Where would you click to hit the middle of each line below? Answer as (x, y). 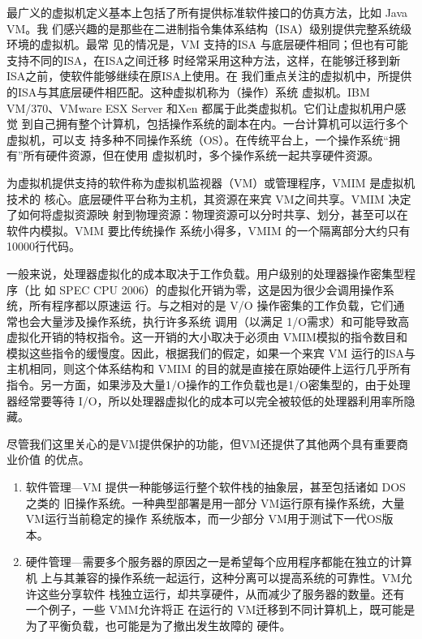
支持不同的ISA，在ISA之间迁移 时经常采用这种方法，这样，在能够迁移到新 (204, 60)
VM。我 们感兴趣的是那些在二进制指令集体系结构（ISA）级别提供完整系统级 (209, 28)
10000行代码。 (43, 246)
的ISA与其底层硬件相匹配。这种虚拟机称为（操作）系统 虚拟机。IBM (188, 91)
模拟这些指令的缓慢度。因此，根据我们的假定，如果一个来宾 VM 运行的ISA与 (211, 352)
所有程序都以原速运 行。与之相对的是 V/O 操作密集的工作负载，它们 (211, 305)
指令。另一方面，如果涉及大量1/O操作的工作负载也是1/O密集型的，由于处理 (209, 385)
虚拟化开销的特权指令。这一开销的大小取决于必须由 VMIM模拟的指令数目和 (207, 337)
